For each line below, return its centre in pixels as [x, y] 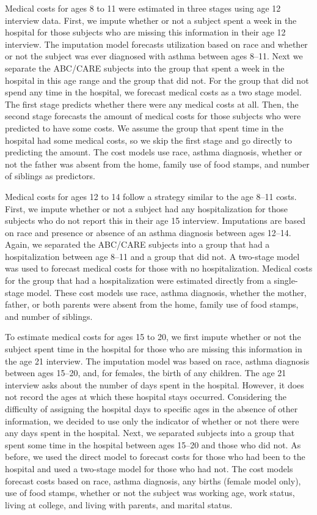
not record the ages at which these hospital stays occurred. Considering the [146, 397]
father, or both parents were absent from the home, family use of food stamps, [152, 304]
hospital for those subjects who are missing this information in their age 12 [145, 32]
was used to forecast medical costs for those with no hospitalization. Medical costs [159, 268]
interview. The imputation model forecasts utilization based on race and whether [156, 44]
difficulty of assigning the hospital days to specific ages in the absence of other [151, 409]
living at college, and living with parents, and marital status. [119, 504]
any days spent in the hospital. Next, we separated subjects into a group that [150, 433]
